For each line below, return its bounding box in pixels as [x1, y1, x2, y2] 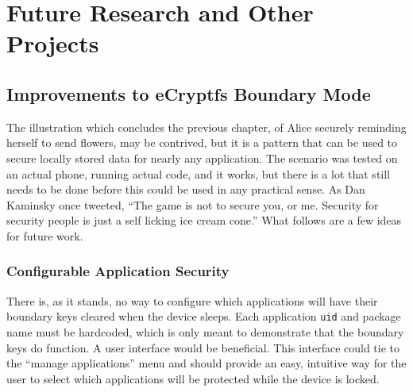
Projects [6, 27, 99, 60]
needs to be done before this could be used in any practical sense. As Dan [6, 181, 365, 198]
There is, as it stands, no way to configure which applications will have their [6, 292, 378, 309]
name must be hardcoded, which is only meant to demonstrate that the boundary [6, 323, 404, 340]
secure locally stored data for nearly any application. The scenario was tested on [6, 149, 398, 166]
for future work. [6, 227, 83, 244]
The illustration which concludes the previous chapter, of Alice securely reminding [6, 118, 407, 135]
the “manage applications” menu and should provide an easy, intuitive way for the [6, 355, 407, 371]
